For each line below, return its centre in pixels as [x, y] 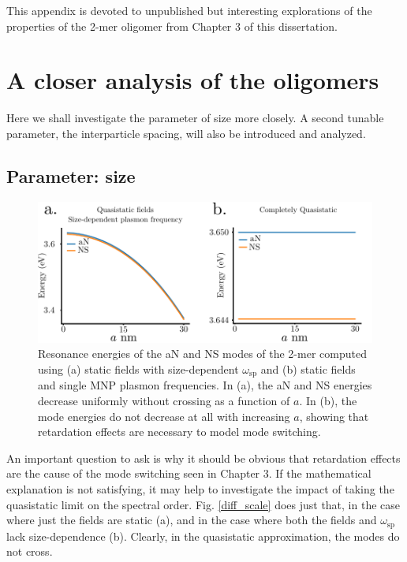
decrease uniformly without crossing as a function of [164, 400]
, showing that [334, 416]
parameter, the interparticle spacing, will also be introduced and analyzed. [186, 133]
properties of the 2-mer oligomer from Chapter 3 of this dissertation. [172, 26]
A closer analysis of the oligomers [193, 80]
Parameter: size [71, 175]
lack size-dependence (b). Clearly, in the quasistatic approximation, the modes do [203, 536]
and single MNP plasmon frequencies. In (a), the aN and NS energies [205, 385]
